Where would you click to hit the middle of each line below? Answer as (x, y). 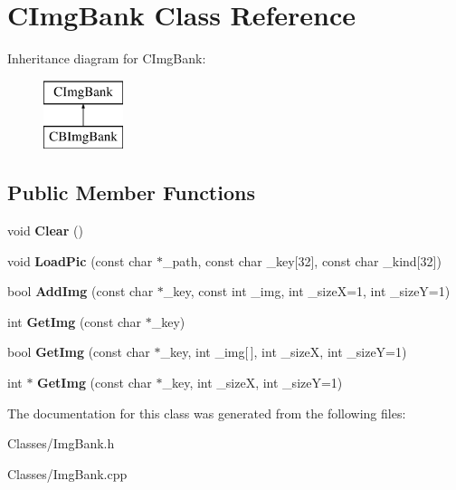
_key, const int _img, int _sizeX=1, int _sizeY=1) (307, 291)
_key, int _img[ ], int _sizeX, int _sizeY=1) (284, 352)
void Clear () (45, 231)
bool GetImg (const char (79, 352)
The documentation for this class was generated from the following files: (207, 413)
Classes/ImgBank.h (61, 443)
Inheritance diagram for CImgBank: (107, 58)
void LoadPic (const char (80, 260)
